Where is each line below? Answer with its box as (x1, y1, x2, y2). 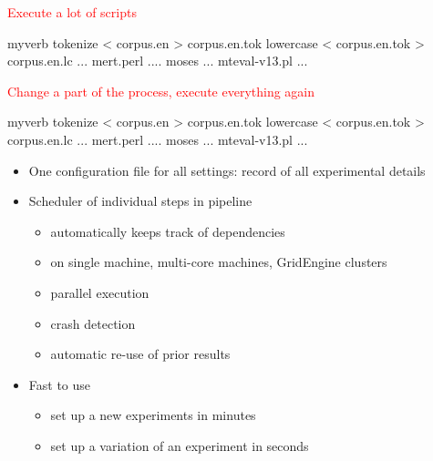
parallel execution (50, 282, 149, 302)
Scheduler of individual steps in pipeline (28, 191, 253, 210)
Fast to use (28, 374, 91, 394)
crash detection (50, 313, 136, 333)
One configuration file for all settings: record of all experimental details (28, 160, 426, 179)
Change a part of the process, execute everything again (7, 81, 315, 100)
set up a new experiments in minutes (50, 405, 256, 425)
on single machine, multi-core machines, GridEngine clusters (50, 252, 387, 271)
